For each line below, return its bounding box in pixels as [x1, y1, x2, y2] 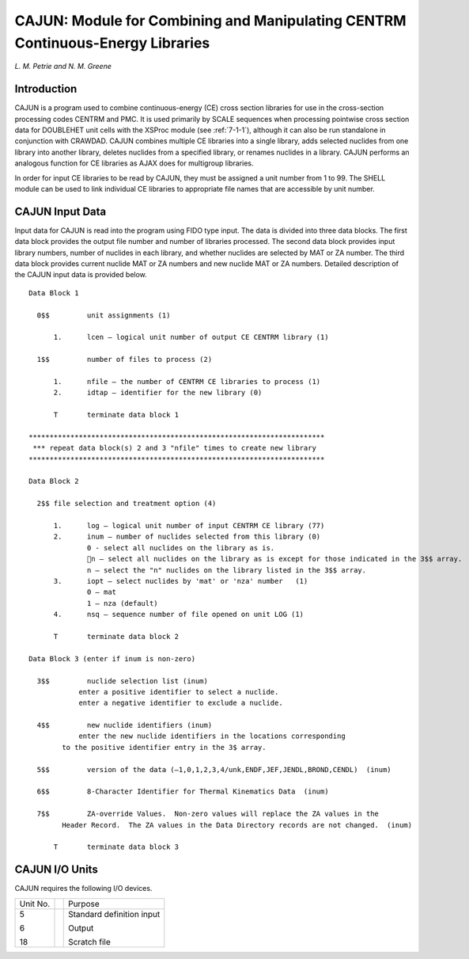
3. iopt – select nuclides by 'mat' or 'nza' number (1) [53, 577, 308, 585]
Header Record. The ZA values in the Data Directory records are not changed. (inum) [62, 820, 413, 829]
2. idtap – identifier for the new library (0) [53, 388, 263, 398]
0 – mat [87, 588, 117, 597]
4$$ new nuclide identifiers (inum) [36, 721, 213, 730]
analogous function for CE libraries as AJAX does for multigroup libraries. [14, 158, 254, 168]
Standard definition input [67, 908, 161, 919]
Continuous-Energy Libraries [14, 34, 210, 51]
